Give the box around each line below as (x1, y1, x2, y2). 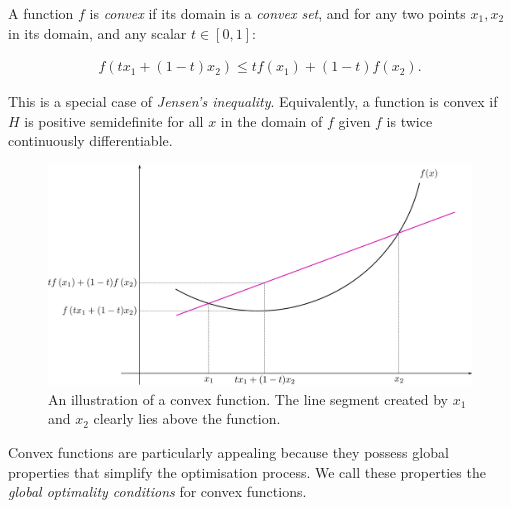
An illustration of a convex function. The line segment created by (48, 388, 449, 409)
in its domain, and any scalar (8, 22, 187, 43)
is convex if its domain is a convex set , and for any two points (89, 3, 466, 23)
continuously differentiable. (8, 130, 173, 151)
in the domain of (220, 110, 323, 131)
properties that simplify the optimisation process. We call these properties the (8, 461, 486, 482)
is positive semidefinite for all (24, 110, 204, 131)
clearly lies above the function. (93, 408, 281, 429)
